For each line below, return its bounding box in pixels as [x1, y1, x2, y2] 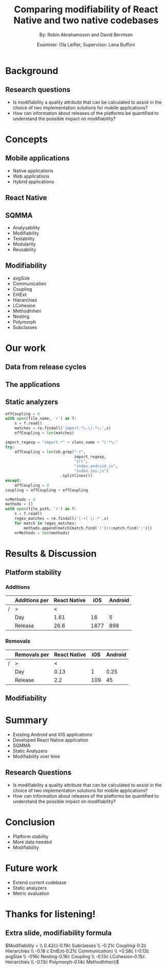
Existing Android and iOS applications [12, 732, 92, 738]
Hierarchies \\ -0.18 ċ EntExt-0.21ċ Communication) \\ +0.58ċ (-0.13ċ [5, 948, 150, 954]
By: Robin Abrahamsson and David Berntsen [39, 31, 133, 38]
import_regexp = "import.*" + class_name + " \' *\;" [5, 439, 118, 445]
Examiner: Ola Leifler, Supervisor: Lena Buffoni [36, 41, 136, 47]
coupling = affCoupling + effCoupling [5, 487, 88, 492]
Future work [5, 862, 58, 874]
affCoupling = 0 [14, 483, 50, 488]
